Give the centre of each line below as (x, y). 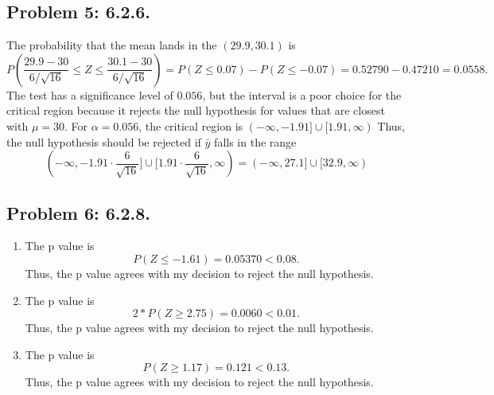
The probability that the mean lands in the (112, 45)
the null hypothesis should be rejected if (104, 141)
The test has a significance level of (90, 94)
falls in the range (255, 141)
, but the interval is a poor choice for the (302, 94)
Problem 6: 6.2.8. (79, 212)
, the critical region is (191, 125)
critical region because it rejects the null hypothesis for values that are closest (196, 110)
